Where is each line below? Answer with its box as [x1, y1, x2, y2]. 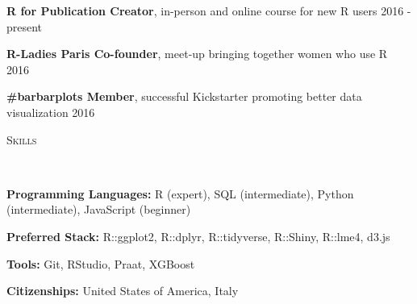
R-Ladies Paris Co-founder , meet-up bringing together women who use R [6, 45, 388, 62]
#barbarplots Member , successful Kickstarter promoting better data [6, 88, 362, 105]
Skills [6, 131, 37, 148]
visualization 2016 [6, 103, 95, 120]
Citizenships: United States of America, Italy [6, 282, 239, 299]
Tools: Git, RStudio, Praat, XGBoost [6, 255, 195, 272]
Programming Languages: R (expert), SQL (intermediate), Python [6, 185, 354, 202]
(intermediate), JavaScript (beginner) [6, 201, 191, 218]
